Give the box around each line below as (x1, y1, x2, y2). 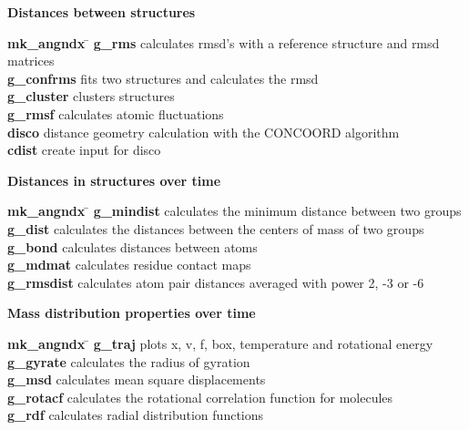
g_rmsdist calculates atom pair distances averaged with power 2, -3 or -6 (7, 272, 424, 292)
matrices (7, 51, 55, 70)
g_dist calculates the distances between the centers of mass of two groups (7, 219, 424, 238)
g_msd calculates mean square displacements (7, 370, 266, 389)
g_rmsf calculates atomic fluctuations (7, 104, 224, 123)
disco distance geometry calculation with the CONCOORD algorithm (7, 122, 400, 141)
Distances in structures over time (7, 170, 221, 189)
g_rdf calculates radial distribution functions (7, 405, 264, 425)
